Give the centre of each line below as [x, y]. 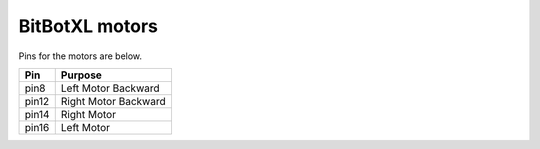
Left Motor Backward [110, 88]
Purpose [81, 75]
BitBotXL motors [88, 26]
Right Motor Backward [113, 101]
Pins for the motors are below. [80, 56]
